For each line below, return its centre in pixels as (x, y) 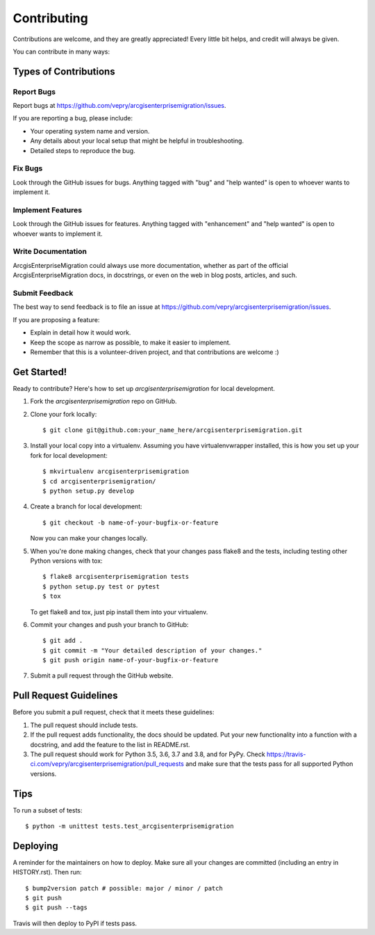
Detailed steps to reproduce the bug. (83, 150)
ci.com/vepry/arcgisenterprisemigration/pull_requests (107, 764)
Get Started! (40, 372)
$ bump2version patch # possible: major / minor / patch (124, 888)
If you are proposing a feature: (56, 319)
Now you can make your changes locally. (89, 538)
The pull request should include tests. (84, 725)
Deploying (35, 846)
